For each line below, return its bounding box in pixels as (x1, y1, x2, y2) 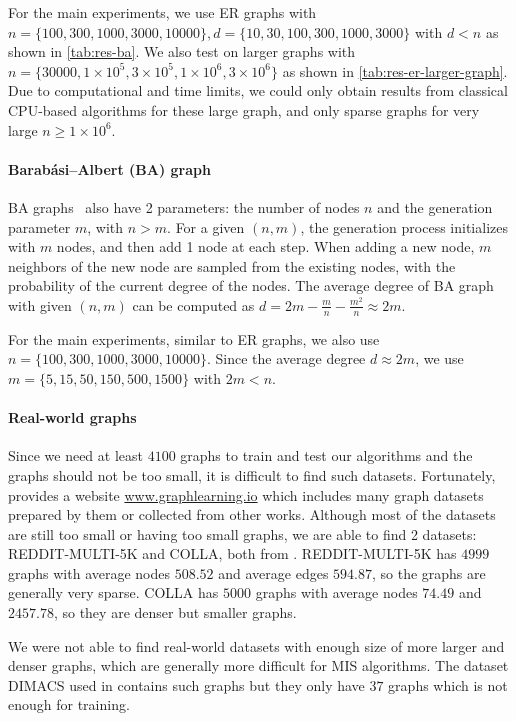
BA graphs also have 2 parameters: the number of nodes (8, 196, 360, 217)
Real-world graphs (8, 407, 137, 428)
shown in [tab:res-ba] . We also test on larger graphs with (8, 41, 356, 62)
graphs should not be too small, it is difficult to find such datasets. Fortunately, (8, 464, 496, 485)
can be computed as (132, 294, 255, 315)
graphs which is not (388, 674, 508, 695)
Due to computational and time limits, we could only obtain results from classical (8, 80, 508, 101)
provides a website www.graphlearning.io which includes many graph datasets (8, 484, 484, 505)
